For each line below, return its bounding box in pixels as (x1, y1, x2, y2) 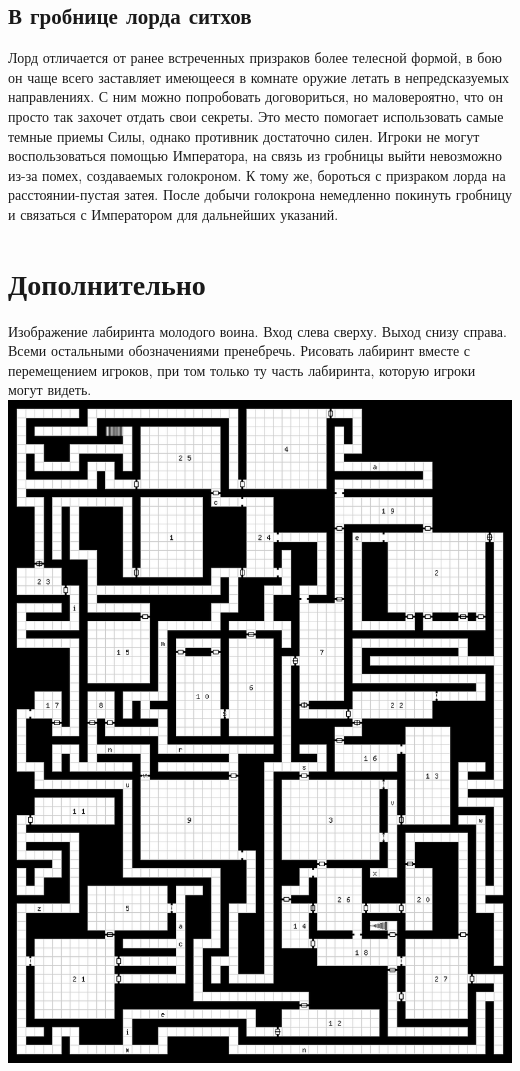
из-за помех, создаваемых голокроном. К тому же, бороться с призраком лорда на (8, 164, 506, 185)
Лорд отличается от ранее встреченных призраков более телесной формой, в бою (8, 47, 502, 68)
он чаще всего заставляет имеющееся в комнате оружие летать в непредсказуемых (8, 66, 510, 87)
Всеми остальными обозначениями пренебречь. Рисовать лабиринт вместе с (8, 340, 471, 361)
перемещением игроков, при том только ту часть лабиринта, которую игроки (8, 359, 476, 380)
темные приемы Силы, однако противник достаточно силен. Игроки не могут (8, 125, 480, 146)
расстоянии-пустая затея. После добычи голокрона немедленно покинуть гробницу (8, 184, 513, 205)
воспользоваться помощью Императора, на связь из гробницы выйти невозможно (8, 145, 503, 166)
